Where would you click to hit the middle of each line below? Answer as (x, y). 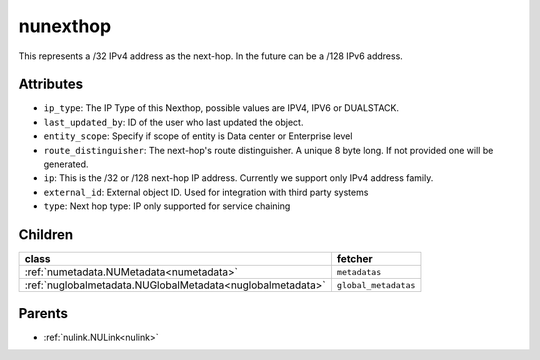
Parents (43, 313)
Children (46, 234)
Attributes (51, 84)
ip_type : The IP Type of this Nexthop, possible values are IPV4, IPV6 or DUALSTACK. (221, 108)
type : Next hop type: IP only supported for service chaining (167, 206)
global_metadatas (376, 285)
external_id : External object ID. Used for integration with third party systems (206, 192)
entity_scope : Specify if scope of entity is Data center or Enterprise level (198, 136)
